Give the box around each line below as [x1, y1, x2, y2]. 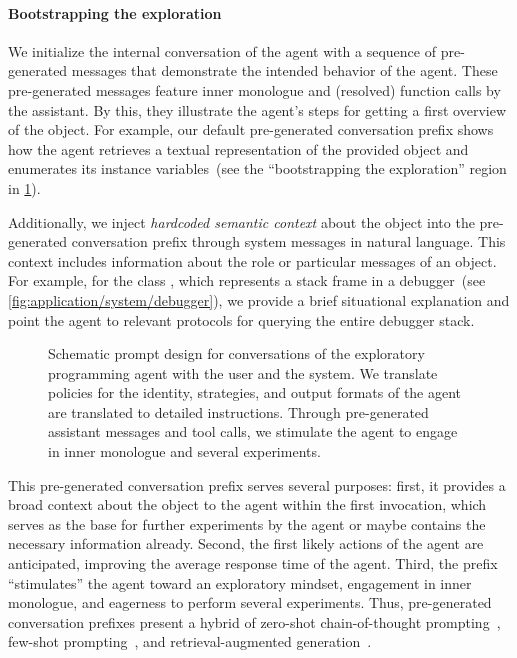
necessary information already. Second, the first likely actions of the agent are [8, 533, 484, 554]
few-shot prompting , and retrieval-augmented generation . [8, 631, 372, 652]
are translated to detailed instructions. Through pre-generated [48, 401, 429, 422]
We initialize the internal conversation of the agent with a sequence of [8, 40, 436, 61]
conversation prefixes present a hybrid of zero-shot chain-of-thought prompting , [8, 611, 501, 632]
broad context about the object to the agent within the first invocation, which [8, 494, 487, 515]
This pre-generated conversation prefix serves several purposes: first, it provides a [8, 474, 506, 495]
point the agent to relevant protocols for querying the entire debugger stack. [8, 309, 475, 330]
